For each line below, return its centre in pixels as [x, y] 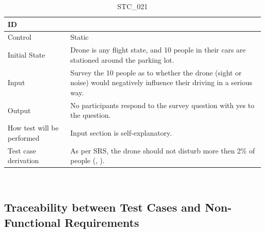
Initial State [26, 55]
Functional [32, 222]
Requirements [102, 222]
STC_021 [132, 6]
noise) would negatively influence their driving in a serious [162, 82]
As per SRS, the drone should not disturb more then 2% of [163, 150]
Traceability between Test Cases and [103, 207]
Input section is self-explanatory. [121, 132]
